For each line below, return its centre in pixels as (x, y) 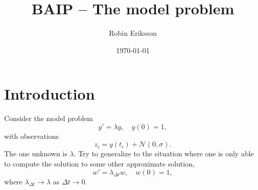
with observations (32, 136)
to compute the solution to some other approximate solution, (99, 164)
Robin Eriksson (133, 33)
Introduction (50, 94)
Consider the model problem (49, 118)
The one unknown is (36, 153)
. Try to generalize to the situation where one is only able (164, 153)
